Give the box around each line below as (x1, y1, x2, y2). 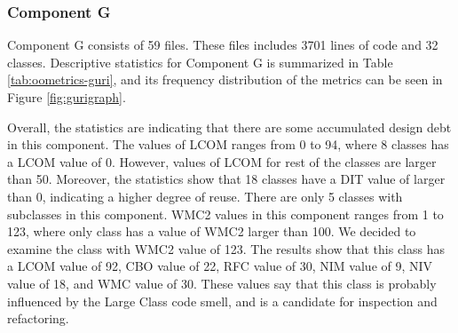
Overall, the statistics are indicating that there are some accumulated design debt (7, 117, 452, 136)
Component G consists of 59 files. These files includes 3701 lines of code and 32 (7, 36, 438, 54)
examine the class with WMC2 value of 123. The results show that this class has (7, 239, 445, 258)
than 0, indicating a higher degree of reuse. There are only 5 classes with (7, 186, 403, 205)
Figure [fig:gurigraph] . (7, 88, 126, 106)
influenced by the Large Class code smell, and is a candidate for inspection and (7, 291, 438, 310)
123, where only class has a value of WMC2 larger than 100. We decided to (7, 222, 416, 241)
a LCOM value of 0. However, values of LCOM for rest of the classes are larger (7, 152, 437, 170)
